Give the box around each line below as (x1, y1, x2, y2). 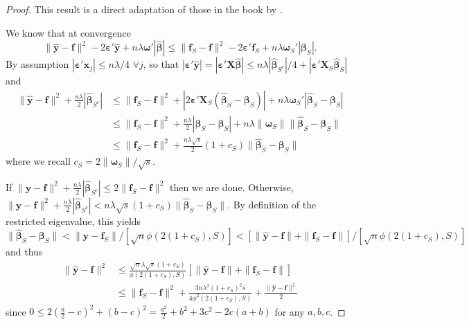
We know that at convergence (6, 25, 131, 39)
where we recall (6, 154, 71, 168)
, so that (143, 57, 179, 71)
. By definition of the (227, 197, 317, 211)
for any (274, 304, 305, 318)
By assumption (6, 57, 69, 71)
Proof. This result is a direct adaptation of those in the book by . (6, 2, 283, 16)
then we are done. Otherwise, (169, 179, 294, 194)
